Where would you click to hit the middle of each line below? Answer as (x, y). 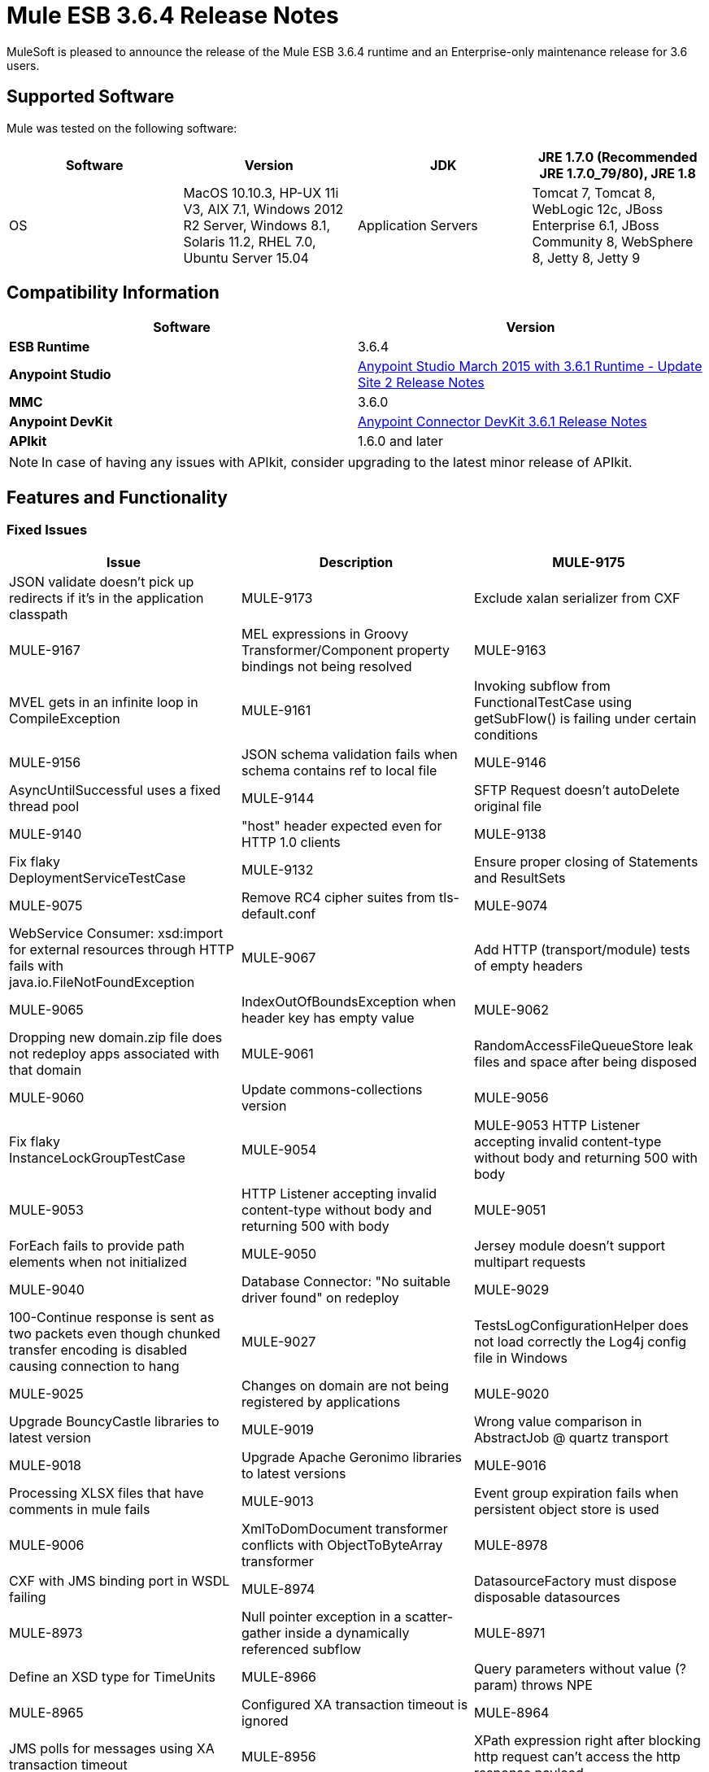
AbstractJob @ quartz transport (571, 1437)
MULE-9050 (278, 1253)
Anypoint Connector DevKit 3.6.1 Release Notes (502, 422)
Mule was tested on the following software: (122, 128)
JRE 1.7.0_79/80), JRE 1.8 (618, 173)
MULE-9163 (510, 650)
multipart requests (530, 1261)
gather (261, 1632)
